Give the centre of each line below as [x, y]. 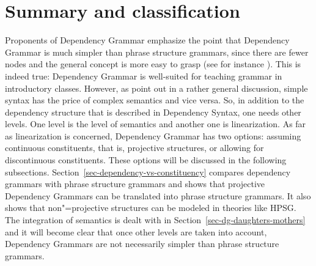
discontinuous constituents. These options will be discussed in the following [146, 160]
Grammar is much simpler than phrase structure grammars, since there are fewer [157, 52]
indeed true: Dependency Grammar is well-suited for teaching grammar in [144, 76]
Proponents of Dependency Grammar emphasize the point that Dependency [147, 40]
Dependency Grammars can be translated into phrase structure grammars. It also [158, 195]
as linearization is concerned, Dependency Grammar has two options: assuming [153, 135]
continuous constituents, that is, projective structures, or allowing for [134, 148]
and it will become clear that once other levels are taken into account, [136, 231]
